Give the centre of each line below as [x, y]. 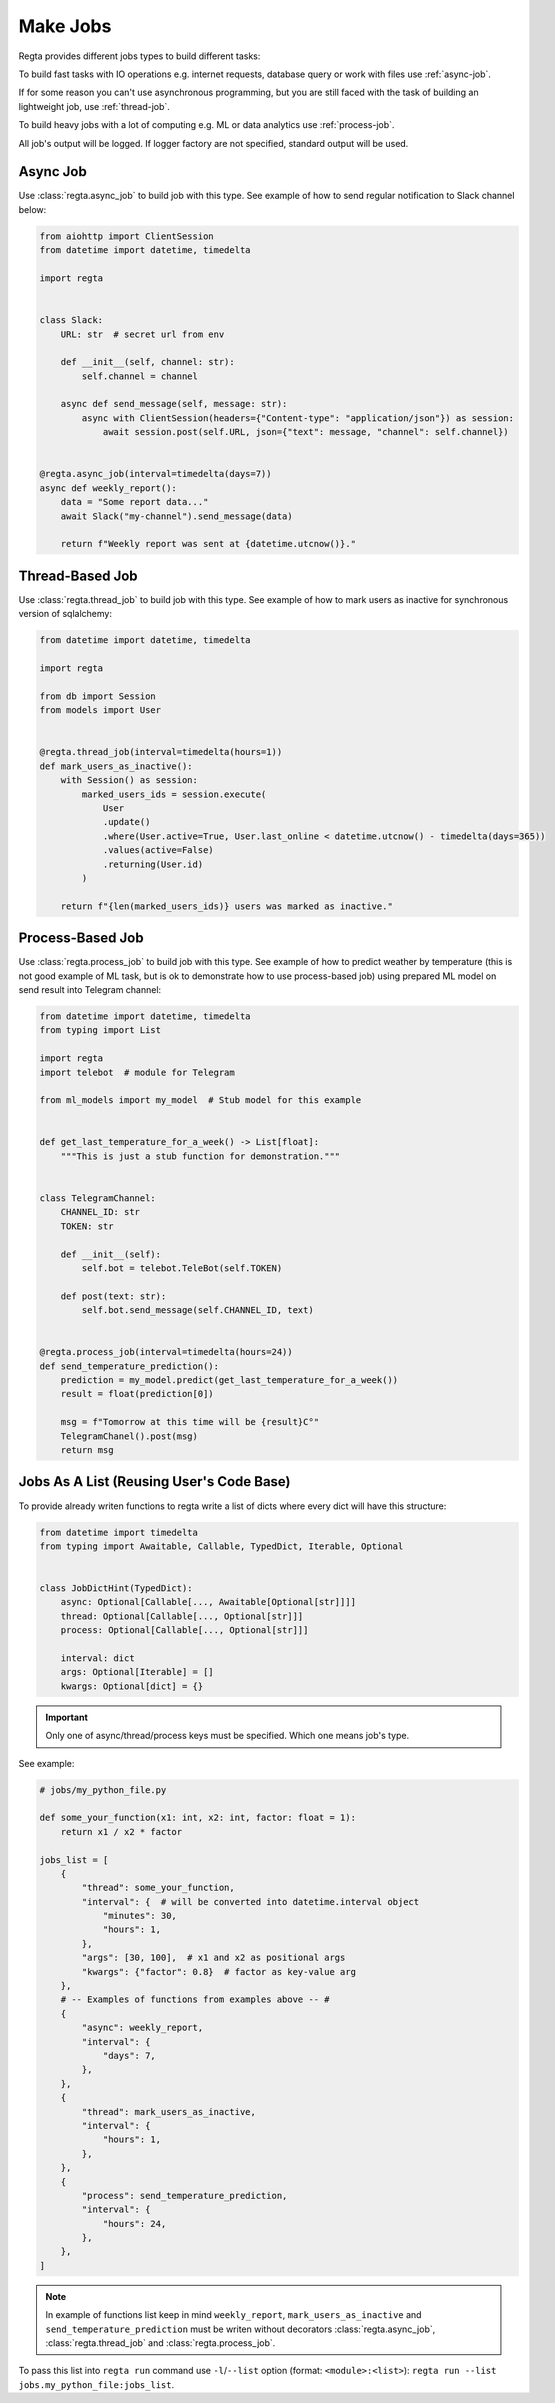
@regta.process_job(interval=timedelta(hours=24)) [166, 1352]
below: [32, 209]
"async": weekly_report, [142, 2028]
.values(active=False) [158, 850]
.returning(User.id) [153, 864]
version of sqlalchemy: [65, 614]
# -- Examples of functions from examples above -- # [195, 1999]
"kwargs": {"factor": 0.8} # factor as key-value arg [219, 1971]
